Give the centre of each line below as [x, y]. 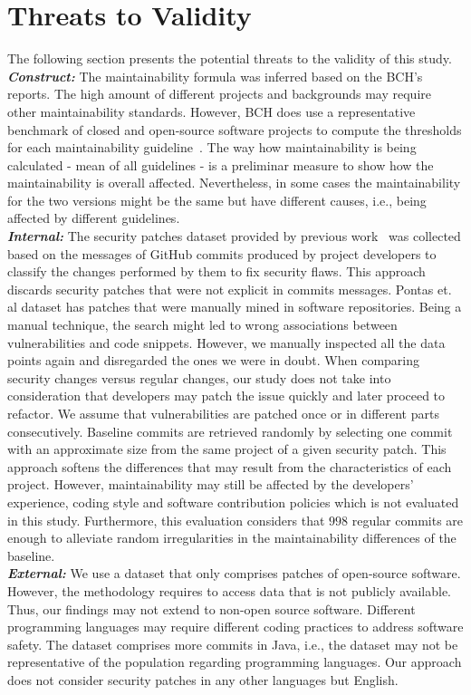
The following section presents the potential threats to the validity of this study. [230, 58]
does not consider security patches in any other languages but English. [203, 679]
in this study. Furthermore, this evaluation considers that [166, 520]
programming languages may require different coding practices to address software [235, 627]
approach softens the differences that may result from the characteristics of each [230, 466]
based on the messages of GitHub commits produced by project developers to [222, 253]
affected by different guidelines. [94, 218]
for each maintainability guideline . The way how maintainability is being [212, 147]
